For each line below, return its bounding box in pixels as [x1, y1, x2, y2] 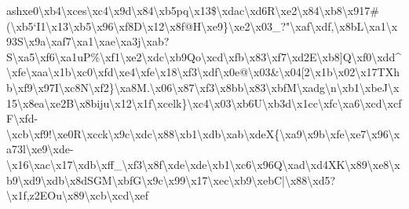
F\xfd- [6, 110, 38, 126]
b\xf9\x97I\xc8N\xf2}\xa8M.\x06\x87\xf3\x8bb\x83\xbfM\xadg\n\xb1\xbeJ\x [6, 79, 400, 95]
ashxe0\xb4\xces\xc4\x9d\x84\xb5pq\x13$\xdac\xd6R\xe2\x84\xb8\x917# [6, 2, 379, 18]
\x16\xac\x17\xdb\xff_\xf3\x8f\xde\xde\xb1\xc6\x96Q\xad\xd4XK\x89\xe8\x [6, 156, 400, 172]
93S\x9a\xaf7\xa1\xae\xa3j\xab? [6, 33, 170, 49]
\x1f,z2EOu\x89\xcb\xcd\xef [6, 187, 149, 203]
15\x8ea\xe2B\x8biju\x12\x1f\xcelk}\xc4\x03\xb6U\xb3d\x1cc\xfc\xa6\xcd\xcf [6, 94, 402, 111]
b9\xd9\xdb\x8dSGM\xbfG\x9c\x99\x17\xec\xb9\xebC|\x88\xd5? [6, 171, 336, 188]
